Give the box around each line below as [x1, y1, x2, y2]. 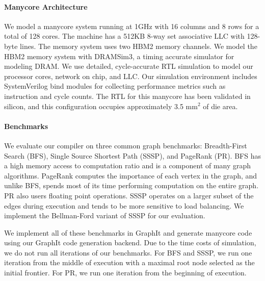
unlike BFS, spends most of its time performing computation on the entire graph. [4, 180, 259, 191]
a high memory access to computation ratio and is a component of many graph [4, 160, 251, 171]
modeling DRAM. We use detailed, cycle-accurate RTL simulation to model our [4, 61, 253, 71]
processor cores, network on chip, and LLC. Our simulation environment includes [4, 70, 257, 81]
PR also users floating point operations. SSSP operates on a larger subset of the [4, 190, 254, 200]
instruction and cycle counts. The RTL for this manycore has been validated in [4, 90, 251, 101]
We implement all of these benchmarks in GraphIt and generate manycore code [4, 227, 252, 238]
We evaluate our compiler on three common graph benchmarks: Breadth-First [4, 140, 247, 150]
